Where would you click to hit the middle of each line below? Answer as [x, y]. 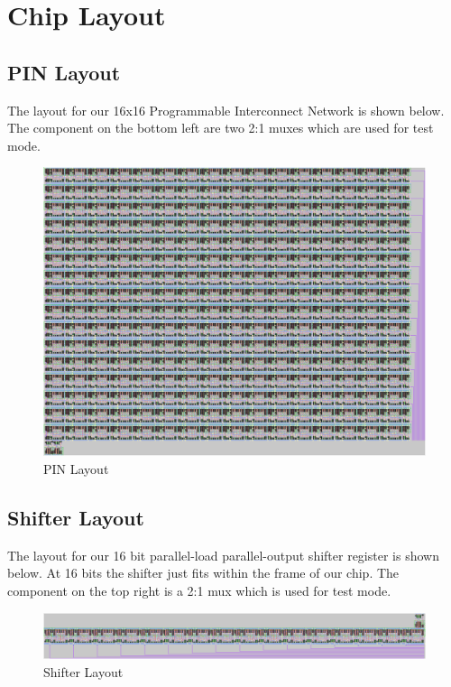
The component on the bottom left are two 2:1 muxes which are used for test [221, 128]
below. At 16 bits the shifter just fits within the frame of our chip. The [203, 573]
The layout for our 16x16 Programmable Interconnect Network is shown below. [226, 110]
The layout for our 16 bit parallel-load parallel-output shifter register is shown [223, 555]
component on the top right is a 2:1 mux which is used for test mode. [199, 590]
